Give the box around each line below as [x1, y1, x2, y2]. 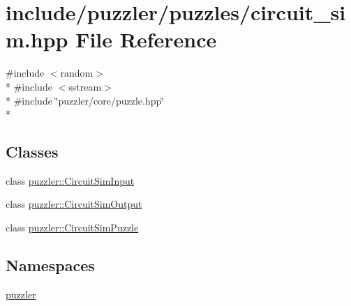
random [60, 66, 94, 80]
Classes [6, 141, 59, 162]
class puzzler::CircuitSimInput [6, 173, 135, 188]
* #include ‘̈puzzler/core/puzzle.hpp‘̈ [6, 93, 165, 107]
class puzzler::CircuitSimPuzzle [6, 220, 139, 235]
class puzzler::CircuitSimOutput [6, 197, 142, 211]
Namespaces [6, 254, 95, 276]
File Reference [75, 25, 217, 54]
